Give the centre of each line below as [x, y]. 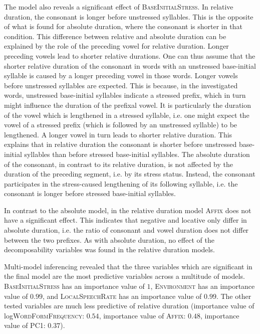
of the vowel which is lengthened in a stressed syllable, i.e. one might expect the [127, 115]
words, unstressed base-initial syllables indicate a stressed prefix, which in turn [125, 95]
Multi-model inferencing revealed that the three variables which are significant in [128, 266]
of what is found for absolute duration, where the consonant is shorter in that [123, 26]
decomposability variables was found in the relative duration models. [109, 249]
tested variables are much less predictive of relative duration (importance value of [129, 306]
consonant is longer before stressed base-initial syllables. [90, 193]
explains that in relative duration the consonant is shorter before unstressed [120, 144]
